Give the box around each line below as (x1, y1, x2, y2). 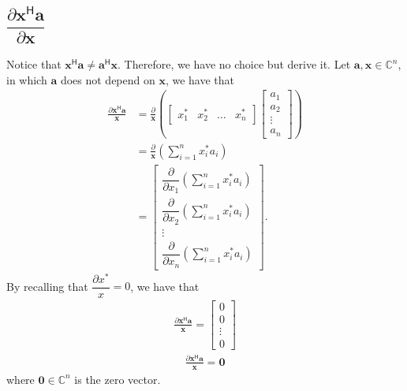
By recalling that (6, 277, 88, 294)
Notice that (6, 56, 62, 73)
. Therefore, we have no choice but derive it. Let (118, 56, 351, 73)
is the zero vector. (74, 371, 161, 387)
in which (6, 71, 47, 88)
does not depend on (60, 71, 155, 88)
